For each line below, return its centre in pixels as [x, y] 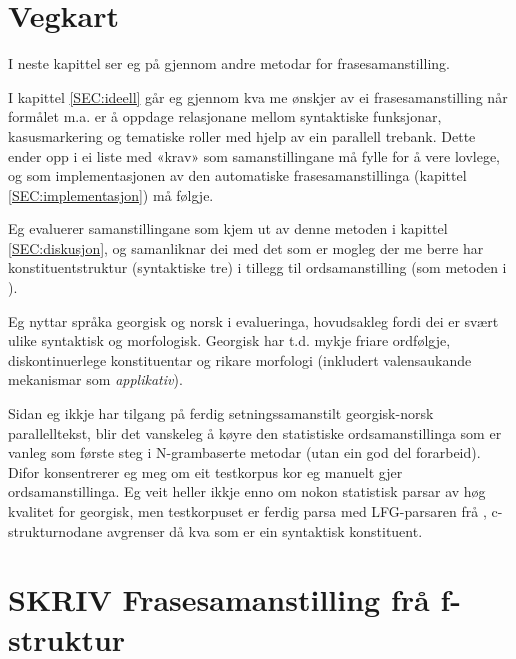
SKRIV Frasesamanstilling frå [219, 599]
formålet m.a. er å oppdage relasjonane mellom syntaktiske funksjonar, [225, 116]
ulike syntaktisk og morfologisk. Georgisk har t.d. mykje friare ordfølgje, [229, 340]
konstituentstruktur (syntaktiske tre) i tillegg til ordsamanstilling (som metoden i [257, 267]
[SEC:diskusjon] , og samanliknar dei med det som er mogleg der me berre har [246, 247]
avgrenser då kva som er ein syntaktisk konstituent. [264, 530]
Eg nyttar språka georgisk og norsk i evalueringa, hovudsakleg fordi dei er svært [253, 320]
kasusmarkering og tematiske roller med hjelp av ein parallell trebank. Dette [242, 135]
